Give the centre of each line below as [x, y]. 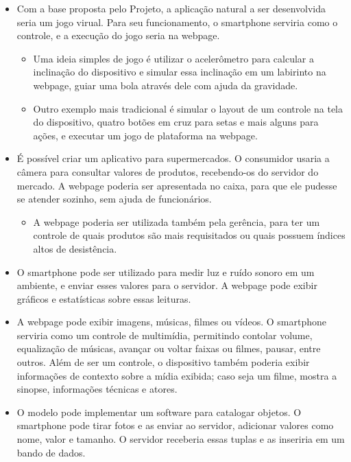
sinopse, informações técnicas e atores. [97, 389]
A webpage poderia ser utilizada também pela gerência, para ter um [177, 221]
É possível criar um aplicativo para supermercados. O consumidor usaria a [173, 158]
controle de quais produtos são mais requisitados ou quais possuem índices [189, 235]
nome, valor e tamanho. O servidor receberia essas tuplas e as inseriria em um [181, 439]
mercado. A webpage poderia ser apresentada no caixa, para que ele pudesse [177, 185]
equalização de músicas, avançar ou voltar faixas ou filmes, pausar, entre [169, 348]
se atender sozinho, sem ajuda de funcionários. [114, 199]
